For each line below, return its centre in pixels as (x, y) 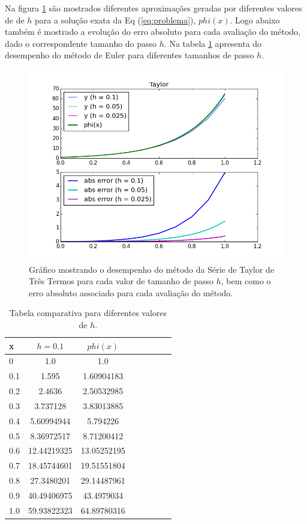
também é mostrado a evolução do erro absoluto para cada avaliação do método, (153, 32)
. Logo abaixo (255, 20)
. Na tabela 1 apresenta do (213, 43)
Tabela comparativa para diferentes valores (88, 313)
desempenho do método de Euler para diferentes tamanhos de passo (130, 55)
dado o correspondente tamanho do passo (81, 43)
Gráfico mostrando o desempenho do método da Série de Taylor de (152, 269)
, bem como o (246, 281)
